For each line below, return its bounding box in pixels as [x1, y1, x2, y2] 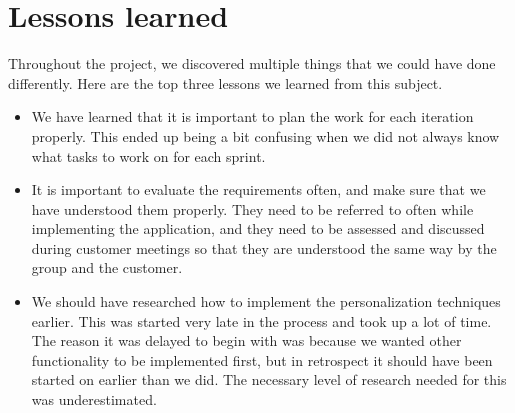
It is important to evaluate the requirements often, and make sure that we [31, 179, 486, 200]
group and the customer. [31, 257, 183, 278]
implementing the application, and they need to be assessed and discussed [31, 218, 485, 239]
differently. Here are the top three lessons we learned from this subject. [8, 72, 443, 93]
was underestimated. [31, 389, 157, 410]
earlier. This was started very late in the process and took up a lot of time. [31, 310, 492, 331]
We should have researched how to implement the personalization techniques [31, 291, 501, 312]
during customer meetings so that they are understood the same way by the [31, 237, 497, 258]
